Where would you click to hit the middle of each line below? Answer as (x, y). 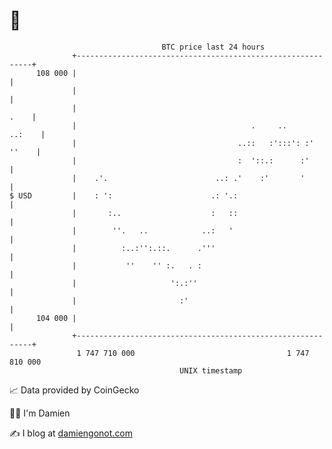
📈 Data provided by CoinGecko (74, 390)
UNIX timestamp (211, 370)
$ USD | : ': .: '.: (124, 195)
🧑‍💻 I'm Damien (40, 413)
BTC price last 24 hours (213, 47)
